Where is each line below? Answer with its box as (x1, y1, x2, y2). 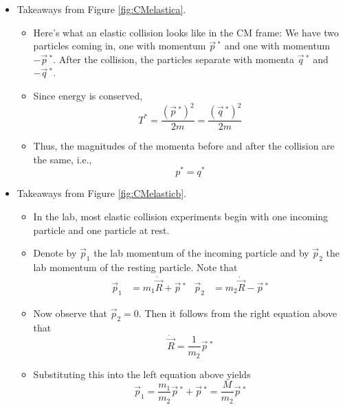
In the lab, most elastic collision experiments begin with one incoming (33, 209, 329, 223)
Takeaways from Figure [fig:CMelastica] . (16, 2, 186, 16)
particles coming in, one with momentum (33, 38, 206, 53)
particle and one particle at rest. (33, 222, 170, 237)
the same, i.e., (33, 152, 92, 166)
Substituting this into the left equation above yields (33, 366, 251, 381)
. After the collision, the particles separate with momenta (53, 51, 295, 66)
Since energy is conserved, (33, 88, 143, 102)
